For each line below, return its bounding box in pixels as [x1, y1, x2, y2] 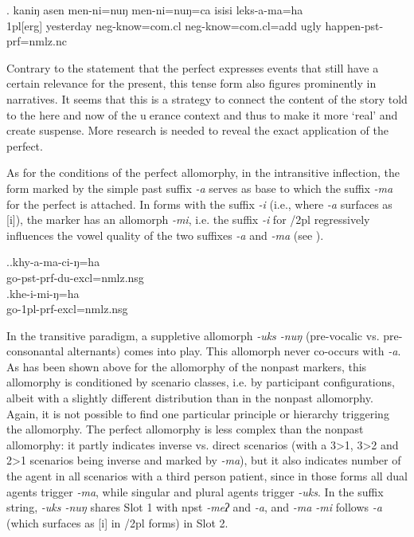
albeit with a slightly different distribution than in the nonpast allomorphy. [6, 390, 373, 406]
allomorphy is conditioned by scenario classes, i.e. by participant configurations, [6, 374, 395, 390]
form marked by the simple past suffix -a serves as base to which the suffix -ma [6, 179, 393, 196]
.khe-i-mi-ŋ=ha [6, 284, 80, 301]
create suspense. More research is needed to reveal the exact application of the [6, 122, 389, 139]
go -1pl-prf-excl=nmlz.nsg [6, 300, 128, 317]
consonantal [6, 343, 64, 359]
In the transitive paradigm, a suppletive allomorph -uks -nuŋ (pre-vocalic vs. [6, 327, 380, 343]
